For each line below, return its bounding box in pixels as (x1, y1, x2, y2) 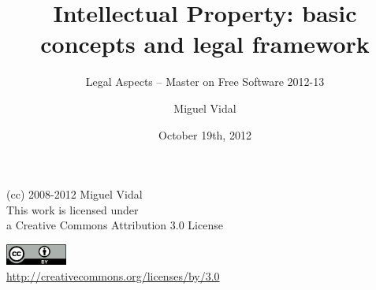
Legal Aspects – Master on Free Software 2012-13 (85, 73, 325, 90)
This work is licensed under (6, 201, 139, 217)
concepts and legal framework (40, 28, 370, 60)
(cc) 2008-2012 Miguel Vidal (6, 186, 143, 203)
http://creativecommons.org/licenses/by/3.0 (6, 267, 220, 284)
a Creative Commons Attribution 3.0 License (6, 217, 223, 233)
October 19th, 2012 (158, 126, 251, 143)
